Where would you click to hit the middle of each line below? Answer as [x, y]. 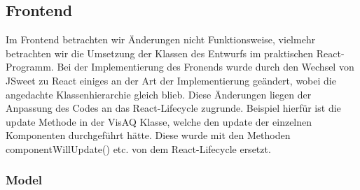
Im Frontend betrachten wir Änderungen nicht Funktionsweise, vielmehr [161, 39]
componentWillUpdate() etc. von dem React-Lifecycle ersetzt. [138, 148]
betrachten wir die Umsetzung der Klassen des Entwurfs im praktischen [160, 53]
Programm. [30, 67]
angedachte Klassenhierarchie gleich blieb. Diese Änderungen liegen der [159, 94]
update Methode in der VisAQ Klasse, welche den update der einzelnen [159, 121]
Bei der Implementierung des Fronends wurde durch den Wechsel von [206, 67]
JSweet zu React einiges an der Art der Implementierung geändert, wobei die [171, 80]
